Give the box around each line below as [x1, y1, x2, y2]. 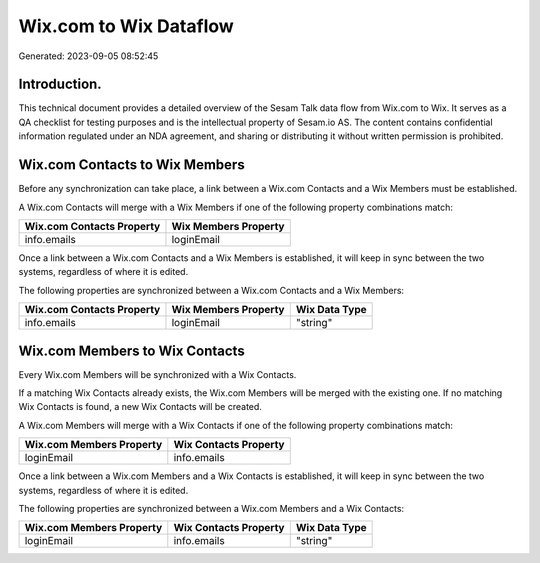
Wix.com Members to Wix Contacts [18, 342, 245, 359]
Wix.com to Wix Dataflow [18, 15, 234, 37]
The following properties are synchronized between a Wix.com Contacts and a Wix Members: [18, 284, 405, 296]
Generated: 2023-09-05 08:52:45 [18, 50, 159, 62]
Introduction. [18, 76, 102, 93]
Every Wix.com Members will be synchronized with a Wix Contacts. [18, 368, 297, 380]
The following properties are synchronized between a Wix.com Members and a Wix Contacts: [18, 502, 405, 514]
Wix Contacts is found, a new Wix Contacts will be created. [18, 401, 262, 413]
